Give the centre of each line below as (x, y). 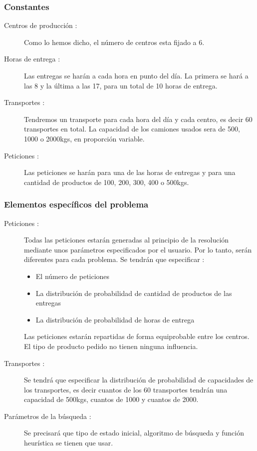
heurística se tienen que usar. (69, 443)
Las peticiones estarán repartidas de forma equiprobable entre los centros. (137, 336)
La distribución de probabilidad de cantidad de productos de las (134, 293)
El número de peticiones (73, 276)
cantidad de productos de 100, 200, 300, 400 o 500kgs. (107, 182)
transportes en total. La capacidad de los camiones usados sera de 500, (132, 129)
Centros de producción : (41, 25)
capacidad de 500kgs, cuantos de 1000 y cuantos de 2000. (111, 399)
